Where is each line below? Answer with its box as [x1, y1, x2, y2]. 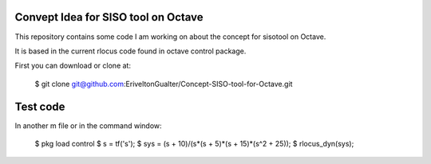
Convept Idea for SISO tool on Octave [14, 10, 204, 24]
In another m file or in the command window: [14, 120, 163, 131]
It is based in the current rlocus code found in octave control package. [14, 46, 247, 56]
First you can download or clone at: [14, 61, 132, 71]
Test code [14, 100, 65, 113]
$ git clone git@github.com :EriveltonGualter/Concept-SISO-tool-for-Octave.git [34, 79, 293, 88]
